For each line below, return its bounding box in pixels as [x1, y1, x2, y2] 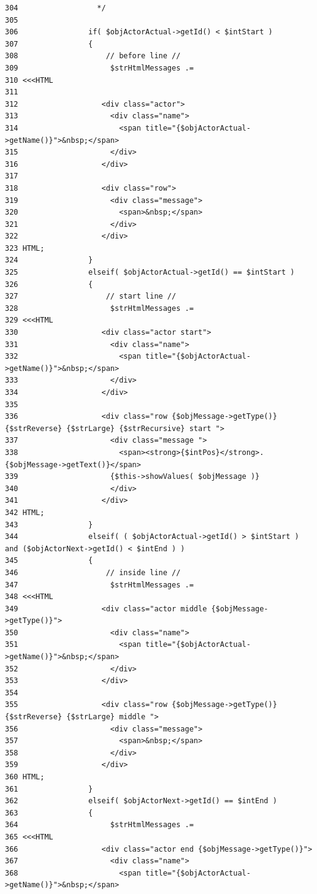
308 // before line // [5, 52, 181, 61]
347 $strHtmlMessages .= [5, 580, 194, 589]
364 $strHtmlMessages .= [5, 820, 194, 830]
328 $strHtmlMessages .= [5, 304, 194, 313]
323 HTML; [5, 243, 45, 253]
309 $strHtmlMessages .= [5, 63, 194, 72]
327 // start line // [5, 292, 177, 301]
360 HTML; [5, 773, 45, 781]
